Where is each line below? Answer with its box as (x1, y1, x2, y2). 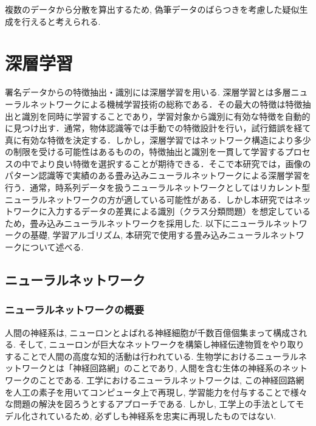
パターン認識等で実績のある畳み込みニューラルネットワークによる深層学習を (5, 169, 311, 182)
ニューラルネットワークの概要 (5, 302, 145, 317)
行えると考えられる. (21, 15, 101, 27)
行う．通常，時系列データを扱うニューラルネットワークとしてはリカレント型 (5, 181, 311, 194)
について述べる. (21, 241, 84, 253)
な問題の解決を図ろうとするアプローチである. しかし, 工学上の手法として (5, 397, 296, 410)
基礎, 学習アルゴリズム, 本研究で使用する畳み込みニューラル (30, 228, 270, 241)
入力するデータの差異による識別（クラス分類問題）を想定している (47, 205, 311, 218)
